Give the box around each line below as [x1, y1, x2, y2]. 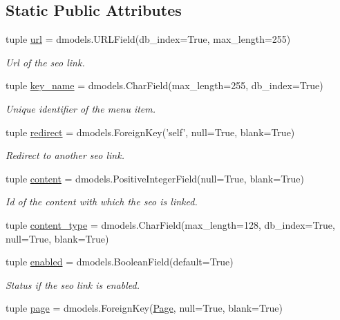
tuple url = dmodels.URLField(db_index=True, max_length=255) [6, 32, 291, 46]
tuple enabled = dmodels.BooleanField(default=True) [6, 254, 234, 269]
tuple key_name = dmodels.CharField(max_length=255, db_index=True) [6, 78, 323, 93]
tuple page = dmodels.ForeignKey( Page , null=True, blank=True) [6, 301, 283, 315]
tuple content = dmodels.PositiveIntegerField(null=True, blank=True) [6, 171, 305, 185]
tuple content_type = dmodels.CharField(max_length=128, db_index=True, [6, 217, 335, 232]
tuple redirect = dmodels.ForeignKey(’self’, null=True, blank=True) [6, 124, 295, 139]
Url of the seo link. [6, 55, 85, 69]
